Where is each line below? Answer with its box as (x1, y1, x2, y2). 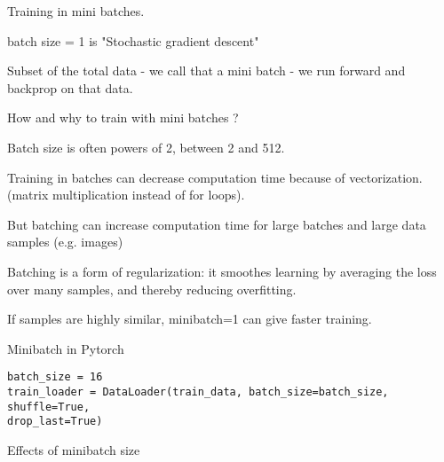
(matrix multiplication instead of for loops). (7, 185, 245, 204)
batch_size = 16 (7, 371, 103, 384)
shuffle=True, (7, 400, 91, 413)
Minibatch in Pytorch (7, 339, 124, 357)
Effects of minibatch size (7, 440, 140, 458)
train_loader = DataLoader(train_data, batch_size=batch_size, (7, 385, 389, 398)
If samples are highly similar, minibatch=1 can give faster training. (7, 309, 372, 328)
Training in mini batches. (7, 2, 145, 20)
